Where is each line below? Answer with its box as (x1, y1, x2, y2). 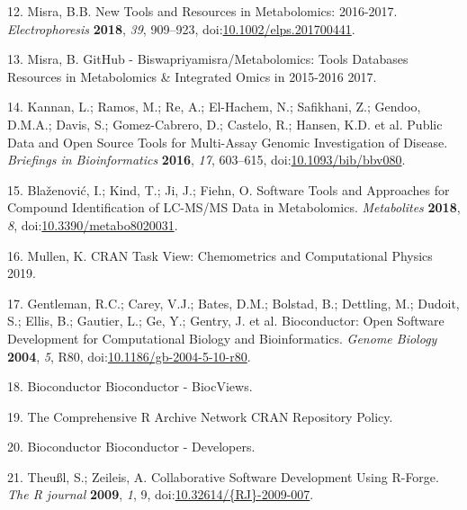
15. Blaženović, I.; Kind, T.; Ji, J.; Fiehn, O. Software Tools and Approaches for (7, 180, 450, 199)
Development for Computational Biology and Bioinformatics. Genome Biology (7, 328, 437, 347)
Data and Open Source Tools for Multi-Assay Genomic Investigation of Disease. (7, 132, 448, 151)
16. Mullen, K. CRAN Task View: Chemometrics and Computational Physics (7, 246, 433, 264)
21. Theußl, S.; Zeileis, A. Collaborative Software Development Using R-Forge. (7, 467, 439, 486)
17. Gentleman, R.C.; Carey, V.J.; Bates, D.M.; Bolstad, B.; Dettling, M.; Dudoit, (7, 293, 460, 312)
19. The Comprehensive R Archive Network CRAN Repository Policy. (7, 407, 393, 425)
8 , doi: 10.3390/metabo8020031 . (7, 215, 178, 234)
